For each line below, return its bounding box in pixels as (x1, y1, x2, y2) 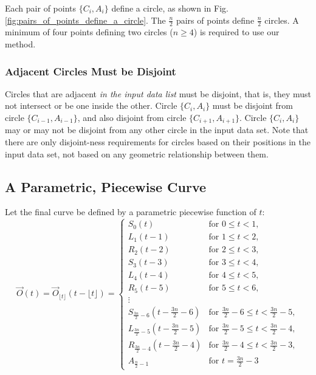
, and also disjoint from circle (77, 111, 187, 124)
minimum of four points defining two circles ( (5, 26, 173, 38)
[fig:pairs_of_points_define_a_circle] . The (5, 13, 166, 26)
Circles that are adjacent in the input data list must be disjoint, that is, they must (5, 87, 311, 100)
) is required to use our (193, 26, 280, 38)
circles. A (264, 13, 299, 26)
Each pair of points (5, 2, 76, 14)
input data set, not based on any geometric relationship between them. (5, 147, 269, 160)
